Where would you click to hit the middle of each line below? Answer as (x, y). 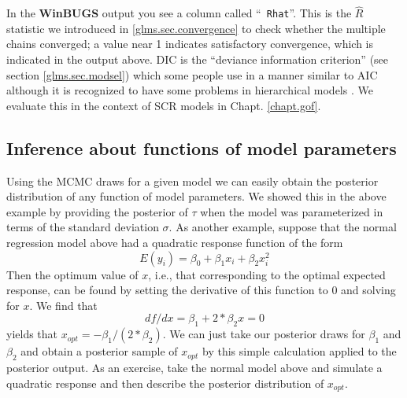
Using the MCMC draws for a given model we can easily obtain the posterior (192, 181)
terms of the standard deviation (83, 227)
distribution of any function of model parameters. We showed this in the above (196, 196)
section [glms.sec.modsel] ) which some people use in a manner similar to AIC (192, 74)
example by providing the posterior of (97, 211)
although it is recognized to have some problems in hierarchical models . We (190, 90)
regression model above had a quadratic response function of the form (175, 243)
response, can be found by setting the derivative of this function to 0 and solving (201, 290)
